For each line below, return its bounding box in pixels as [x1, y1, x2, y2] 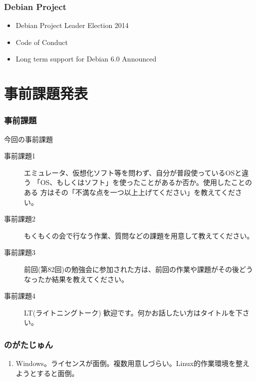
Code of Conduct [15, 36, 68, 47]
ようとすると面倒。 [15, 367, 79, 378]
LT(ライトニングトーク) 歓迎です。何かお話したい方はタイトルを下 [24, 307, 243, 317]
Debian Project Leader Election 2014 [15, 20, 129, 30]
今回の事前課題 [4, 133, 53, 144]
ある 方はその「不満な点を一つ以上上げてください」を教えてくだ [24, 186, 236, 197]
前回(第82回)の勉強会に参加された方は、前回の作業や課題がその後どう [24, 263, 253, 274]
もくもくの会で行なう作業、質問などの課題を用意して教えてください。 [24, 230, 254, 240]
